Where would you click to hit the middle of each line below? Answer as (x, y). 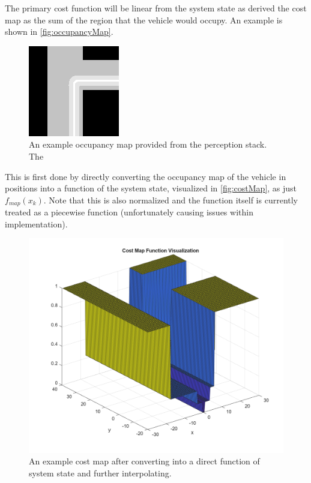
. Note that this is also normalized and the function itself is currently (171, 199)
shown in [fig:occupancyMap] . (59, 31)
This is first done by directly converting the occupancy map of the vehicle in (146, 176)
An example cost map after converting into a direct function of (144, 461)
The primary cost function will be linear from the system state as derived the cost (156, 8)
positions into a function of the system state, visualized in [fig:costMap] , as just (151, 188)
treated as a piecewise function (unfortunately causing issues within (129, 212)
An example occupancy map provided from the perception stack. (148, 144)
